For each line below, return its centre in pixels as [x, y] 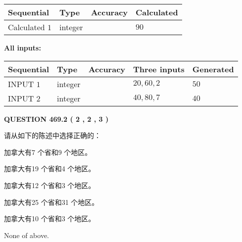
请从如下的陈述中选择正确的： [52, 135]
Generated [213, 69]
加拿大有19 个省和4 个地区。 [50, 169]
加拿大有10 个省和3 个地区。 [50, 218]
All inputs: [23, 48]
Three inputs [159, 69]
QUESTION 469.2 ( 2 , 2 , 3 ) [56, 119]
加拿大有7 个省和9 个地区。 [48, 152]
